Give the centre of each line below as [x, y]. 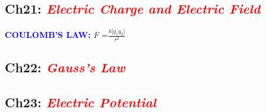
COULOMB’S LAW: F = [56, 35]
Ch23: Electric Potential [81, 102]
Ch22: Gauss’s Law [65, 67]
